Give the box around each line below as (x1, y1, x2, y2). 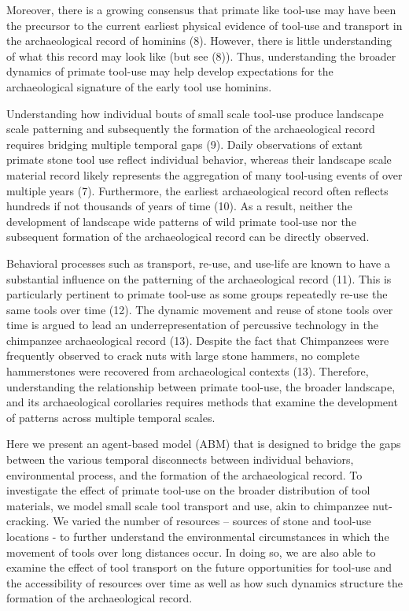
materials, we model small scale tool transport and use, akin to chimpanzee (6, 497, 369, 513)
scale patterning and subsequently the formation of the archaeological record (6, 120, 375, 137)
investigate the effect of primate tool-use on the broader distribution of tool (6, 482, 370, 498)
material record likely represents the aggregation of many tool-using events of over (6, 166, 403, 183)
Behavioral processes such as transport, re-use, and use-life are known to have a (6, 254, 390, 271)
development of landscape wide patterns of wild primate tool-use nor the (6, 213, 356, 229)
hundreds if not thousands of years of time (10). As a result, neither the (6, 198, 352, 214)
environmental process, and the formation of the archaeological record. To (6, 466, 363, 483)
